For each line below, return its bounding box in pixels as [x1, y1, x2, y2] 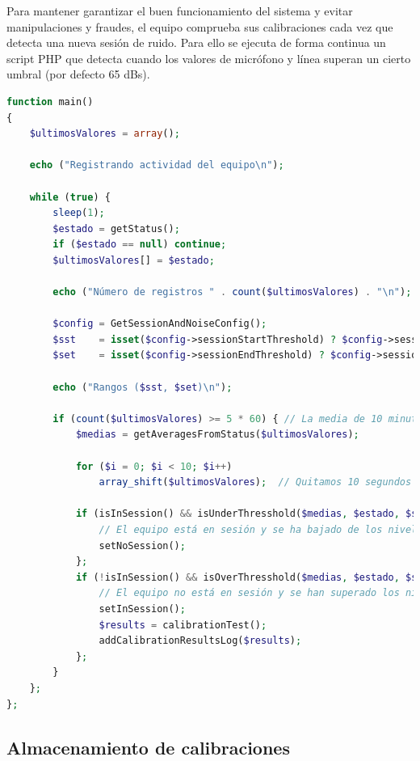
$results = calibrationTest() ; [99, 619, 267, 631]
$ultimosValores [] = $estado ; [52, 254, 215, 266]
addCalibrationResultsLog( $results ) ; [99, 635, 302, 647]
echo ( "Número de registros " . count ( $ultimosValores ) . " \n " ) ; [52, 286, 412, 298]
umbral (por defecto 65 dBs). [6, 66, 150, 82]
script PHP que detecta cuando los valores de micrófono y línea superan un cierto [6, 49, 411, 66]
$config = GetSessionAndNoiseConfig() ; [52, 318, 267, 330]
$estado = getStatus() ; [52, 222, 180, 235]
